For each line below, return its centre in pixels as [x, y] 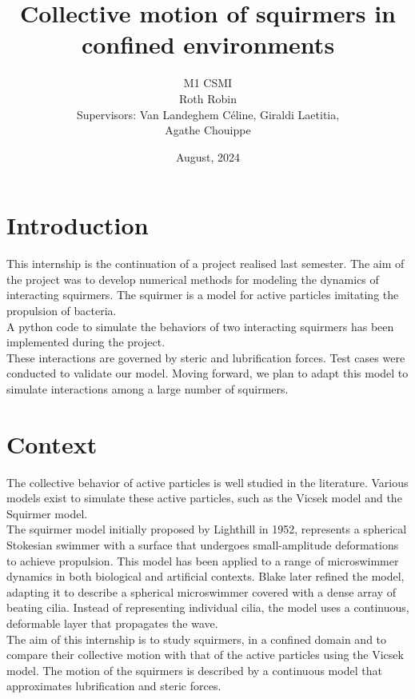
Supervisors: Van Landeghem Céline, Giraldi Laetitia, [208, 114]
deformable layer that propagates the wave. [112, 623]
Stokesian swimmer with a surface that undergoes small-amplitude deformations [203, 545]
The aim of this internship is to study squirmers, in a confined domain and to [197, 639]
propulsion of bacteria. [62, 310]
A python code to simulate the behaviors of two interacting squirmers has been [200, 326]
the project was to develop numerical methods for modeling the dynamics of [193, 279]
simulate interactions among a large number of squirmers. [148, 388]
